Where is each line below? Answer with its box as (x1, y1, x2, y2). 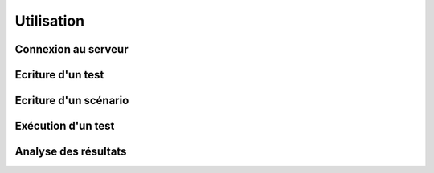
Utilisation (14, 12, 84, 30)
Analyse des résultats (14, 145, 127, 159)
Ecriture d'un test (14, 68, 104, 82)
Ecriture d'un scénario (14, 94, 129, 107)
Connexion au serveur (14, 42, 129, 56)
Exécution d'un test (14, 119, 115, 133)
